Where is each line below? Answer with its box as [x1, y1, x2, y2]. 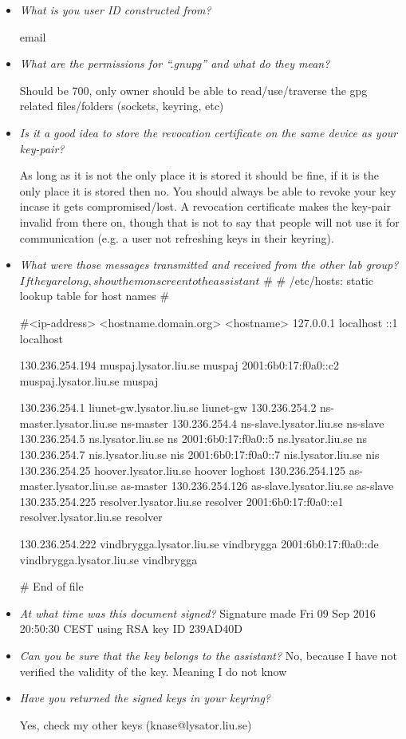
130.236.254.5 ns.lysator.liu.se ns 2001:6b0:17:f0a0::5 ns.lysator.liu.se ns [19, 430, 367, 447]
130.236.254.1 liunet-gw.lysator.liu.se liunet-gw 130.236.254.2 [19, 399, 317, 416]
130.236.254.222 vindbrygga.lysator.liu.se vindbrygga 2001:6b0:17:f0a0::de [19, 535, 379, 552]
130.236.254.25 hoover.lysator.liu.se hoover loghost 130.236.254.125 [19, 461, 346, 478]
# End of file [19, 578, 84, 595]
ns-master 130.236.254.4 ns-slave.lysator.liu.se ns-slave [120, 414, 384, 431]
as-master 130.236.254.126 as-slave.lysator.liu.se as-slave [120, 477, 394, 494]
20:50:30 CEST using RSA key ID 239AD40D [19, 620, 242, 637]
